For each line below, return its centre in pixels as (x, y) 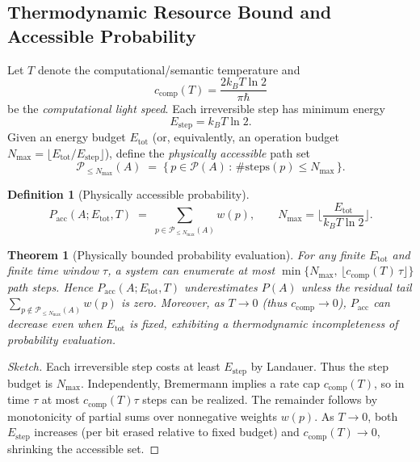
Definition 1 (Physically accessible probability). (128, 194)
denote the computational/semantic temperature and (169, 69)
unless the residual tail (356, 286)
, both (383, 416)
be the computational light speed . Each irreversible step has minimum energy (197, 109)
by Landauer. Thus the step (319, 366)
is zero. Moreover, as (172, 302)
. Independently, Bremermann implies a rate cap (200, 382)
